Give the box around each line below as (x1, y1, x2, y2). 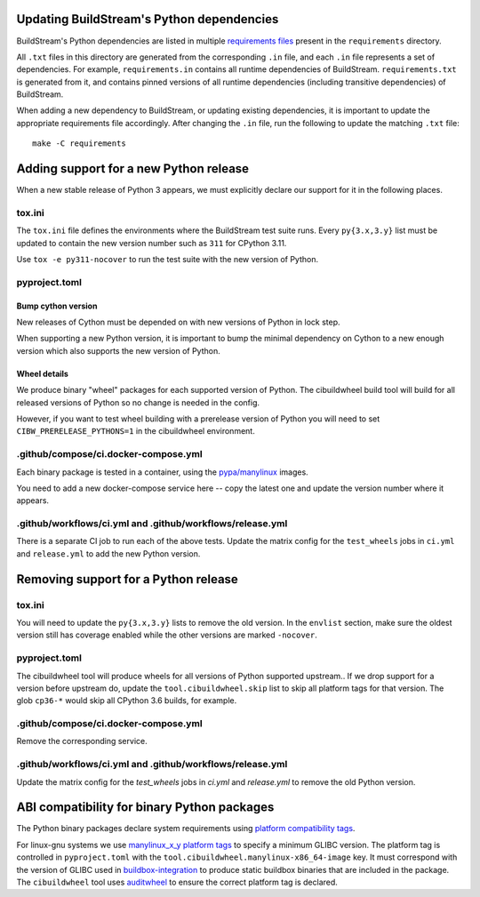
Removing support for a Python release (16, 572, 239, 587)
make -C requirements (32, 139, 126, 148)
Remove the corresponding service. (16, 736, 148, 747)
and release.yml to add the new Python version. (16, 548, 201, 559)
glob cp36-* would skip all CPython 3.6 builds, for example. (16, 695, 237, 706)
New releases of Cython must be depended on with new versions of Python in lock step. (16, 316, 341, 328)
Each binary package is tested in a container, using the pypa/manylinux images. (16, 467, 308, 477)
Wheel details (16, 368, 68, 379)
